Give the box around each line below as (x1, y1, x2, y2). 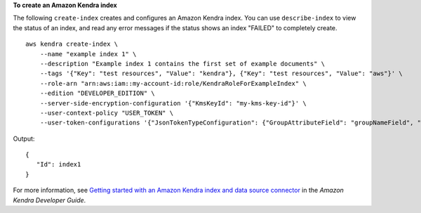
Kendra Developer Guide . (13, 195, 86, 204)
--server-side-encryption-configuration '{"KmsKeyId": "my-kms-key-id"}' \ (39, 99, 307, 107)
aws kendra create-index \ (25, 40, 119, 49)
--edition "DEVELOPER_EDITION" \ (39, 89, 156, 98)
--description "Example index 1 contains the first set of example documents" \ (39, 60, 326, 67)
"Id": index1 (36, 160, 81, 169)
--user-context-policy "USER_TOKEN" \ (39, 109, 174, 117)
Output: (13, 134, 35, 143)
